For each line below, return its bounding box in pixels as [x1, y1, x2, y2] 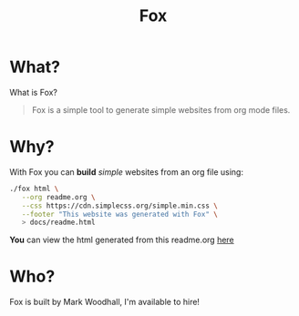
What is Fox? [9, 87, 57, 97]
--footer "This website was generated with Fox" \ [21, 209, 219, 219]
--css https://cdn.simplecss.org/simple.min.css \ [21, 201, 219, 210]
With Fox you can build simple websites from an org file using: [9, 166, 244, 178]
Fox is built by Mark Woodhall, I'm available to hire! [9, 297, 201, 308]
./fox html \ [9, 184, 59, 193]
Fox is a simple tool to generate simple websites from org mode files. [31, 104, 291, 115]
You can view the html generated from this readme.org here [9, 234, 234, 246]
